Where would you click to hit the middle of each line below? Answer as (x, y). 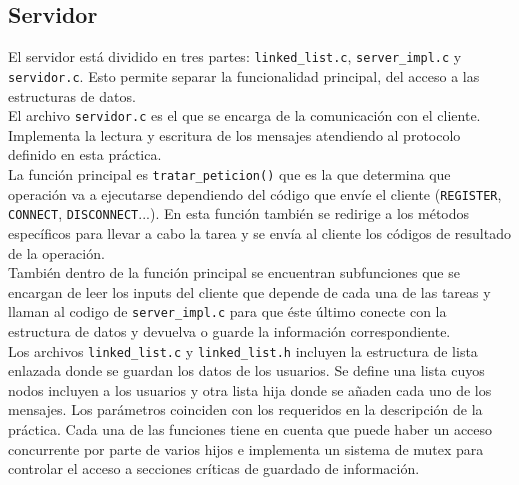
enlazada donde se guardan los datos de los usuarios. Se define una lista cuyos (246, 370)
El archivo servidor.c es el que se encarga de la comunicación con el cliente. (244, 115)
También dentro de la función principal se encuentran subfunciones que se (234, 272)
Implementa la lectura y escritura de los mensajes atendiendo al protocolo (234, 134)
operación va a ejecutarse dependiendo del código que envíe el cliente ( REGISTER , (255, 193)
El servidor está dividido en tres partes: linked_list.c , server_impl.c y (235, 56)
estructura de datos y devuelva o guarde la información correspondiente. (229, 330)
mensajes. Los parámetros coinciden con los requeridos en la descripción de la (245, 409)
